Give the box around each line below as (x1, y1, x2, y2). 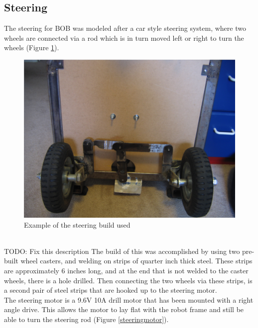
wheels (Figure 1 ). (4, 42, 59, 53)
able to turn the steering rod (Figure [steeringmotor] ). (4, 314, 169, 324)
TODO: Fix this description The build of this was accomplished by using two (4, 246, 240, 256)
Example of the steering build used (24, 219, 130, 230)
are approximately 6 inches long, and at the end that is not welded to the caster (4, 265, 249, 275)
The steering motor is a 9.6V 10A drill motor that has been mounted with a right (4, 294, 254, 305)
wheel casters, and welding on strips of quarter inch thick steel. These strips (20, 255, 253, 266)
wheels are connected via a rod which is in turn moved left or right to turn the (4, 32, 244, 43)
